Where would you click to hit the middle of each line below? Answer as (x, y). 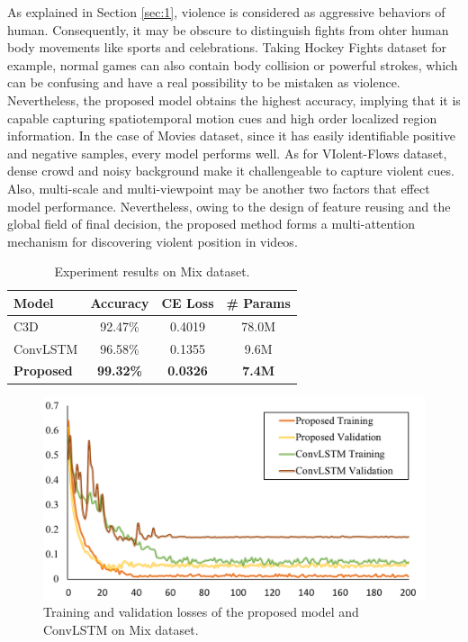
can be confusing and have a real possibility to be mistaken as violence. (204, 82)
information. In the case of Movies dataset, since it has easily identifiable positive (231, 136)
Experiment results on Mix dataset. (152, 271)
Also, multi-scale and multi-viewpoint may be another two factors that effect (219, 188)
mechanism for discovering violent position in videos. (153, 241)
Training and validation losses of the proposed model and (201, 612)
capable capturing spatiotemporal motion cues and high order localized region (222, 118)
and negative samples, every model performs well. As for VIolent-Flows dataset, (227, 153)
